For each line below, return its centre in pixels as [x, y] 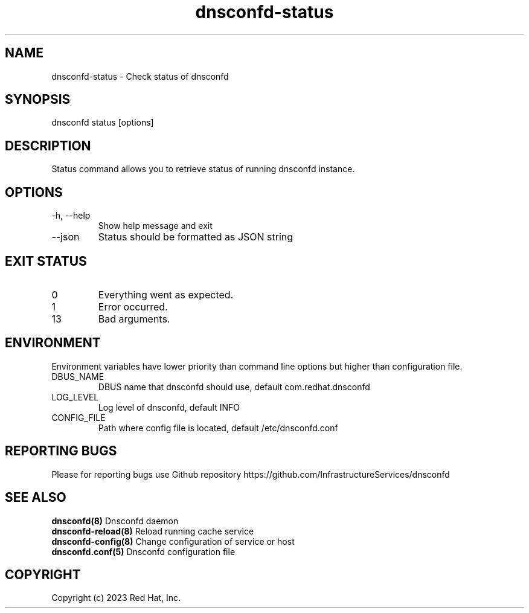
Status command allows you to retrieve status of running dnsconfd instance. [203, 169]
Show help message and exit [155, 226]
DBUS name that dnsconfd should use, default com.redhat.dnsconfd [234, 387]
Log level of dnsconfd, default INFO [169, 407]
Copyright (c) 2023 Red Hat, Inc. [116, 598]
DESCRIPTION [48, 146]
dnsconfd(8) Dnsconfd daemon [115, 521]
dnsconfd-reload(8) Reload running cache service [153, 531]
